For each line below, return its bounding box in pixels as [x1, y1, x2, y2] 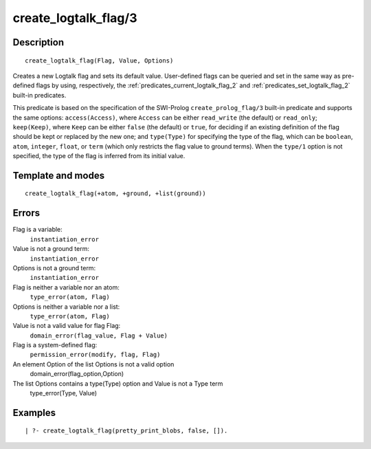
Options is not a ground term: [12, 263, 96, 272]
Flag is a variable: [12, 226, 63, 234]
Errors [12, 207, 41, 219]
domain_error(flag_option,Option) [30, 370, 124, 378]
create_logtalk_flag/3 [12, 10, 137, 25]
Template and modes [12, 169, 105, 182]
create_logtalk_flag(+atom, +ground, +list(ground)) [25, 190, 206, 197]
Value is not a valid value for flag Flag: [12, 322, 121, 330]
